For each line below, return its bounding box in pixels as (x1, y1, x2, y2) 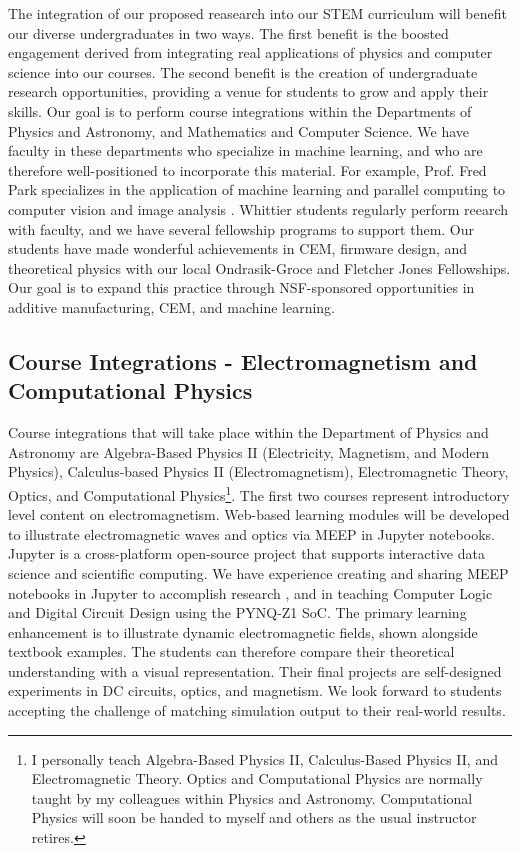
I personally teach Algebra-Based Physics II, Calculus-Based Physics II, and (31, 748, 498, 769)
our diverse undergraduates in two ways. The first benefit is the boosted (8, 22, 449, 43)
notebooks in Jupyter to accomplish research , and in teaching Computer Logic (8, 582, 493, 603)
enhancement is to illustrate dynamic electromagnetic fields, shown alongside (8, 621, 478, 642)
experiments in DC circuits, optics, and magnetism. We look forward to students (8, 680, 502, 701)
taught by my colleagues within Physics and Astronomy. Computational (31, 787, 473, 808)
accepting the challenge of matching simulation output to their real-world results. (8, 700, 506, 721)
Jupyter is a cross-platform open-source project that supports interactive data (8, 543, 485, 564)
